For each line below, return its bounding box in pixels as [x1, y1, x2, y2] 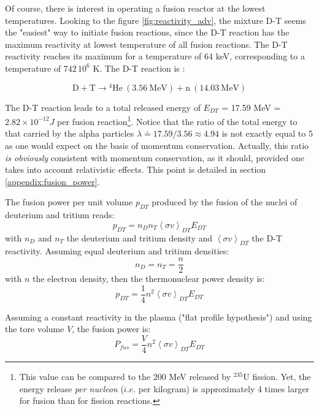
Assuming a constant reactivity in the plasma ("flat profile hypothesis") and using [5, 310, 312, 323]
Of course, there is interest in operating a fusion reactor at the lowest [5, 2, 266, 14]
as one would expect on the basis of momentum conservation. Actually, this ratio [5, 139, 309, 152]
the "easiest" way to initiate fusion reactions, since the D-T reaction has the [5, 26, 290, 39]
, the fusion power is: [72, 322, 151, 335]
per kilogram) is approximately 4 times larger [138, 382, 310, 395]
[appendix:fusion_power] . [5, 175, 100, 188]
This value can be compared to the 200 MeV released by [19, 370, 231, 382]
